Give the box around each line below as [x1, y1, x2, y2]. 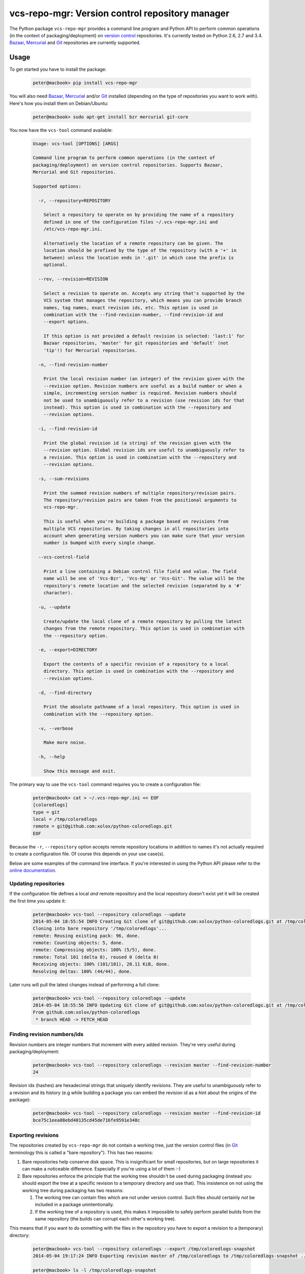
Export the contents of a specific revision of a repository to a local [43, 661, 229, 667]
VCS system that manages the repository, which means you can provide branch [43, 298, 242, 303]
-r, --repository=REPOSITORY [38, 198, 111, 203]
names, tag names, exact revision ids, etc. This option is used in [43, 305, 218, 310]
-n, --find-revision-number [38, 362, 108, 367]
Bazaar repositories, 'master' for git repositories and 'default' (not [43, 340, 229, 346]
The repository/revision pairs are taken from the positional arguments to [43, 497, 237, 503]
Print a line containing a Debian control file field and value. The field [43, 568, 237, 574]
